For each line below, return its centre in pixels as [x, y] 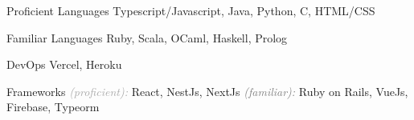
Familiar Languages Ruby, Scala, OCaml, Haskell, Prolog [147, 37]
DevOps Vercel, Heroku [64, 64]
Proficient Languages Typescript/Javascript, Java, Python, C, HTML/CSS [191, 10]
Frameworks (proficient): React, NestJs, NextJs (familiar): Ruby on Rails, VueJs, [207, 91]
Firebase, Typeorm [53, 107]
